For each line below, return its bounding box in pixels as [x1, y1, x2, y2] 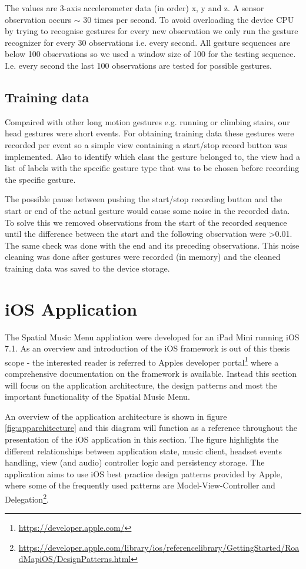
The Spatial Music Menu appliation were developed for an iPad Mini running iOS [5, 330, 300, 343]
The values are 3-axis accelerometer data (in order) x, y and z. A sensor [5, 2, 264, 14]
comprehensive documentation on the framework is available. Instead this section [5, 367, 297, 380]
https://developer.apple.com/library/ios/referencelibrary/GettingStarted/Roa [18, 541, 300, 553]
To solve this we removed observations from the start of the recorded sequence [5, 216, 287, 228]
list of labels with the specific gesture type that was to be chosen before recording [5, 162, 300, 174]
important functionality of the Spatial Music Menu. [5, 390, 190, 403]
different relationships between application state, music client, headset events [5, 444, 282, 457]
